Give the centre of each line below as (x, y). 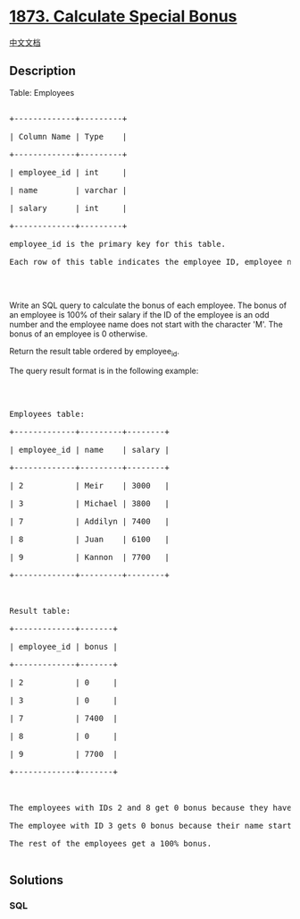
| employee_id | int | (68, 172)
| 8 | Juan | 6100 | (89, 539)
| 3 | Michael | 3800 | (89, 503)
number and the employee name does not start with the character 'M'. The (146, 324)
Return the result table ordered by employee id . (95, 352)
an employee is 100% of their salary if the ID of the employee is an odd (139, 314)
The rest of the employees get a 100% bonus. (111, 843)
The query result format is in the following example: (104, 370)
